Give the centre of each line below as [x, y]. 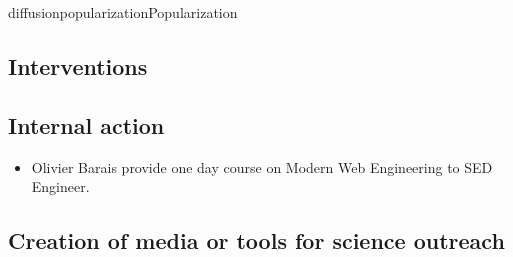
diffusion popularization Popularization [123, 12]
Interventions [78, 65]
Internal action [86, 124]
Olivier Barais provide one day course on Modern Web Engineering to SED [262, 166]
